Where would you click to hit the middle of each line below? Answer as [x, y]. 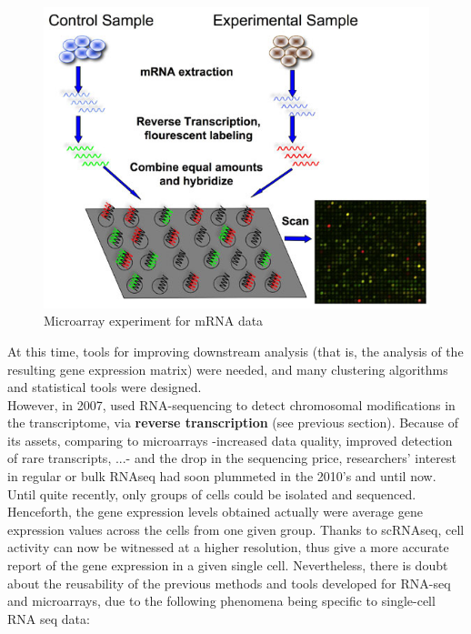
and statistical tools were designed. [105, 387]
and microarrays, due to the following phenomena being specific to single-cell [221, 601]
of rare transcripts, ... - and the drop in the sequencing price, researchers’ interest [232, 458]
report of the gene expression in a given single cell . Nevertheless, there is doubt [228, 565]
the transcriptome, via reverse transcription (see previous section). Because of [233, 423]
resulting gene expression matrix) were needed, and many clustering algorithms [228, 369]
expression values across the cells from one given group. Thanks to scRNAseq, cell [236, 529]
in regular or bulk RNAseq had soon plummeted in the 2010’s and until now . [222, 476]
